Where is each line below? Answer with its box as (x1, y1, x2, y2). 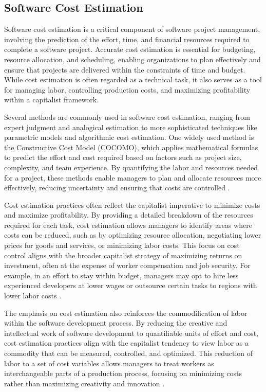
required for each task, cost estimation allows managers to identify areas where (4, 219, 252, 230)
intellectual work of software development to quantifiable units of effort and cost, (4, 327, 259, 338)
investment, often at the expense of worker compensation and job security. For (4, 260, 251, 271)
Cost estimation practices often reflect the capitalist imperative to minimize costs (4, 199, 260, 210)
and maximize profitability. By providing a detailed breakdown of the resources (4, 209, 253, 220)
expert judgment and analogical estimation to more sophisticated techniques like (4, 121, 257, 132)
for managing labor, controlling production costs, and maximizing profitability (4, 84, 251, 95)
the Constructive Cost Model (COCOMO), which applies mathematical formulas (4, 141, 258, 152)
